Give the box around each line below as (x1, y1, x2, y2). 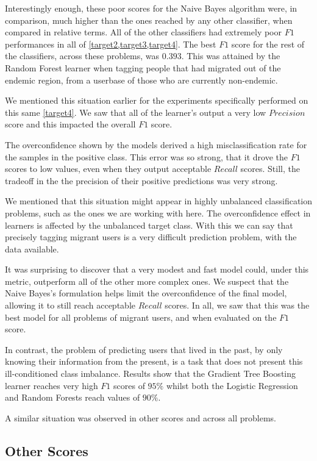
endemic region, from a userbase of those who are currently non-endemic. (5, 73, 278, 86)
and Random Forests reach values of (5, 391, 140, 404)
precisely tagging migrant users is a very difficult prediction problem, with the (5, 230, 297, 243)
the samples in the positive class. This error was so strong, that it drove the (5, 150, 288, 163)
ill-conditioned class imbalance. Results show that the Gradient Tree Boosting (5, 367, 296, 380)
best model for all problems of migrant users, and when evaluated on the (5, 310, 277, 323)
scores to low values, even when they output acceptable (5, 162, 212, 175)
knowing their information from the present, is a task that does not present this (5, 355, 303, 368)
